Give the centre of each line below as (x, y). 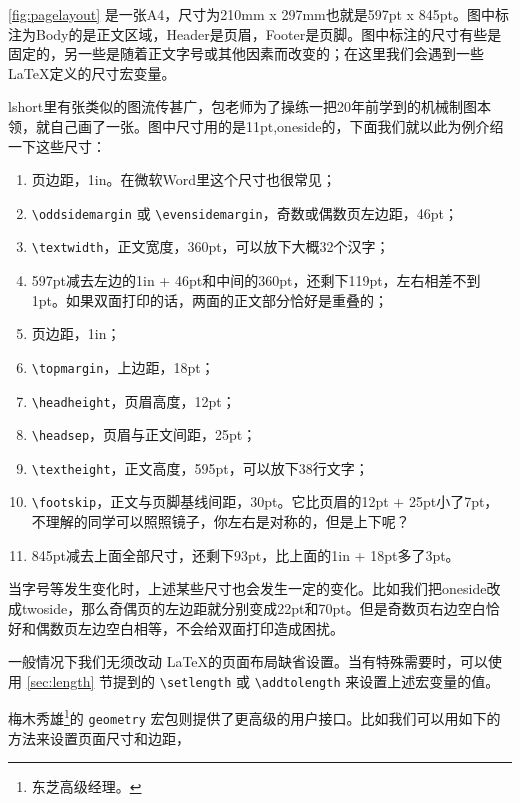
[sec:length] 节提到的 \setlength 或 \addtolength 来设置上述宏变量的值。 (263, 680)
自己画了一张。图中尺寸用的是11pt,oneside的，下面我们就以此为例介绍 (276, 125)
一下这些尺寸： (57, 145)
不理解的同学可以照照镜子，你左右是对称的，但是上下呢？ (220, 521)
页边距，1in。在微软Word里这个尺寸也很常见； (183, 179)
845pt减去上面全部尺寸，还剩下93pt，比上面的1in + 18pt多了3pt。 (245, 554)
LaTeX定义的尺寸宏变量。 (92, 72)
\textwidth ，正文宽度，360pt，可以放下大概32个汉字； (210, 246)
